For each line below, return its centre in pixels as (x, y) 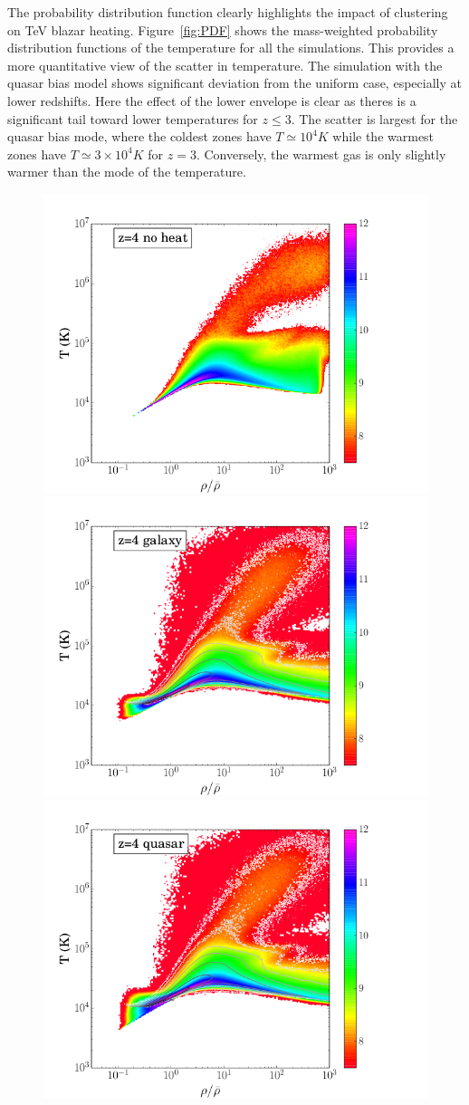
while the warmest (383, 136)
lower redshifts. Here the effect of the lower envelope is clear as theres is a (212, 100)
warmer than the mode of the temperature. (127, 172)
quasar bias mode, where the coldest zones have (139, 136)
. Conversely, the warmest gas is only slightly (321, 154)
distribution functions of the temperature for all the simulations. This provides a (231, 48)
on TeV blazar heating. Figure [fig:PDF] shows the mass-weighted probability (223, 29)
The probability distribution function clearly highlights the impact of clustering (228, 12)
